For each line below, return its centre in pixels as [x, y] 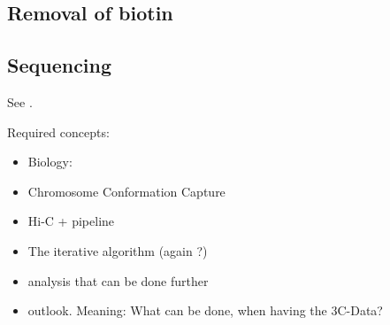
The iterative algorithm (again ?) [118, 250]
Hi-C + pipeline [71, 221]
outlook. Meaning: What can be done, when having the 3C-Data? [205, 310]
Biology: [50, 162]
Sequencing [60, 65]
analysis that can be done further [118, 280]
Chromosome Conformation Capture [126, 191]
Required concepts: [58, 132]
